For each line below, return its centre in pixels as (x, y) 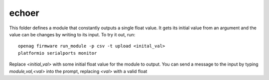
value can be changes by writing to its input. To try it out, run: (72, 34)
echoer (24, 13)
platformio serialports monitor (58, 53)
